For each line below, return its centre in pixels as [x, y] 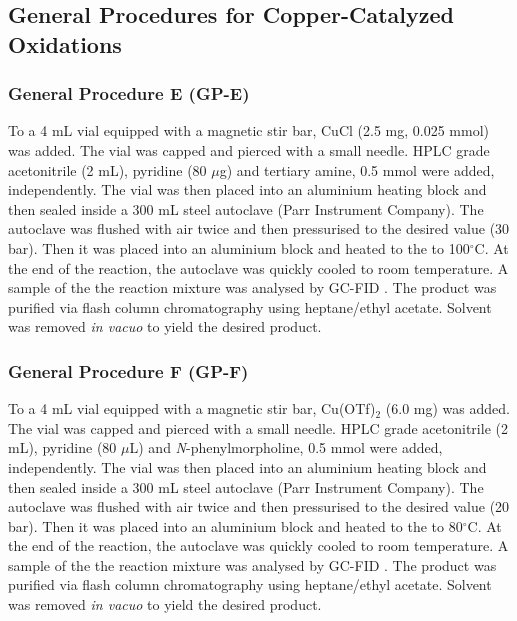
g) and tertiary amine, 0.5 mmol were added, [357, 169]
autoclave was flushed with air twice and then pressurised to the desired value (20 [259, 506]
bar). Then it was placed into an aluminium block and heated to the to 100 [239, 247]
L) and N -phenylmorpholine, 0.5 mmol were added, [286, 447]
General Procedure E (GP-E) [129, 93]
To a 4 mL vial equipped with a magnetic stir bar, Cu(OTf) [192, 408]
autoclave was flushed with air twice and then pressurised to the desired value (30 [259, 228]
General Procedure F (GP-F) [128, 370]
